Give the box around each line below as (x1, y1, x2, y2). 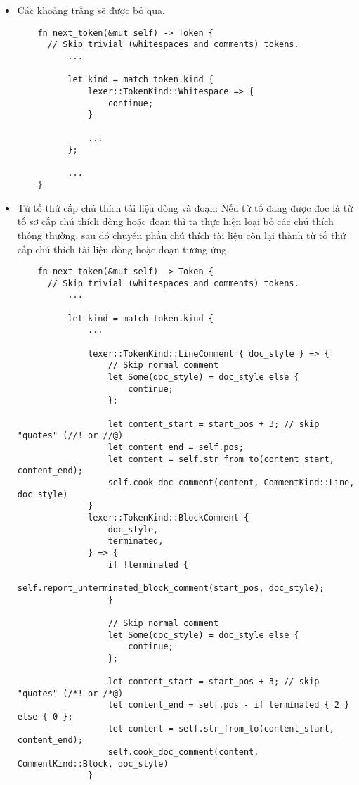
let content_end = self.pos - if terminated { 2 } (107, 700, 350, 710)
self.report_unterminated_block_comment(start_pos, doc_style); (17, 582, 325, 593)
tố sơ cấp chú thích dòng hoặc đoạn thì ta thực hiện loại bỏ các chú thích (17, 214, 334, 229)
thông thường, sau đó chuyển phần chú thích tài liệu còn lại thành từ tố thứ (17, 227, 346, 242)
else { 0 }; (17, 712, 73, 722)
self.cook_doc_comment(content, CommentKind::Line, (107, 477, 355, 487)
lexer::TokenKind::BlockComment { (88, 512, 249, 523)
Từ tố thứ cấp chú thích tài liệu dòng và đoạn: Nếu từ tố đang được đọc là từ (17, 200, 353, 215)
